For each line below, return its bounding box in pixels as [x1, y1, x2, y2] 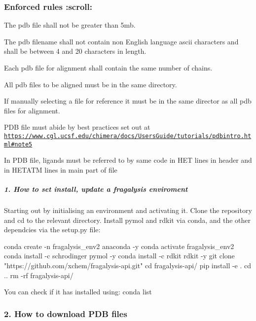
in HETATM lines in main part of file [4, 164, 117, 175]
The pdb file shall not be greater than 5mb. [4, 20, 136, 30]
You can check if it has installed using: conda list [4, 286, 152, 297]
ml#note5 [4, 141, 33, 148]
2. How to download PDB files [4, 307, 127, 320]
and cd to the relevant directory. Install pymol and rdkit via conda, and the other [4, 214, 251, 225]
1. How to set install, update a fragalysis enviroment [4, 184, 188, 194]
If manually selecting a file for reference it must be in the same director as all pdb [4, 96, 252, 106]
